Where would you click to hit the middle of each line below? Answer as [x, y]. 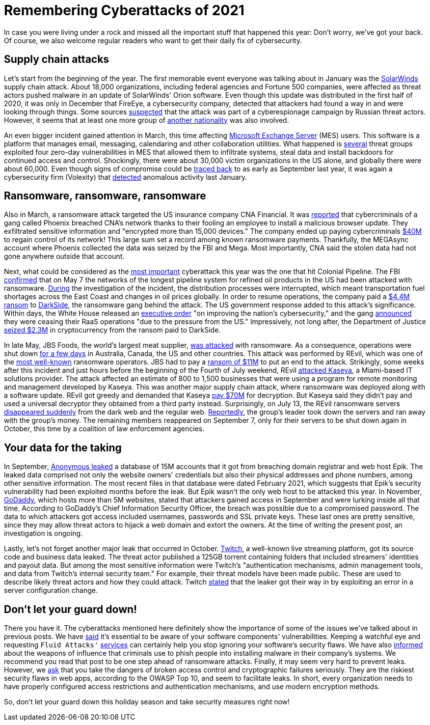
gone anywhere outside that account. [64, 256]
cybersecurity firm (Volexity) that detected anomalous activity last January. [126, 177]
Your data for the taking [63, 447]
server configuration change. [51, 590]
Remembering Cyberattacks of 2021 [124, 10]
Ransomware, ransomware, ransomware [105, 196]
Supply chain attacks [57, 59]
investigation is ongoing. [43, 533]
